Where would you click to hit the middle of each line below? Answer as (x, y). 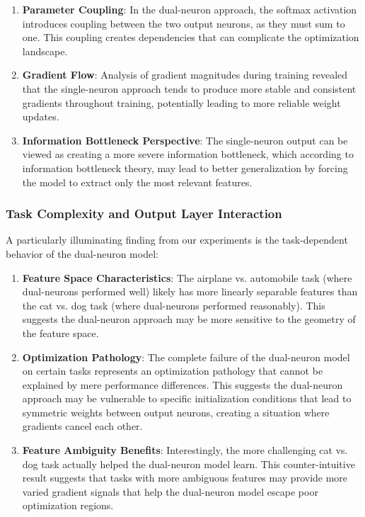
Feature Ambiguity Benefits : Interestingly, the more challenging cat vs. (185, 450)
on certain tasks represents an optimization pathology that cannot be (173, 371)
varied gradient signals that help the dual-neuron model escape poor (170, 491)
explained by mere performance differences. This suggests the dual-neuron (182, 384)
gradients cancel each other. (82, 426)
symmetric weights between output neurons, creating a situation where (176, 412)
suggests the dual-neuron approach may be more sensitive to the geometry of (189, 319)
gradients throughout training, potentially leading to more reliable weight (181, 102)
